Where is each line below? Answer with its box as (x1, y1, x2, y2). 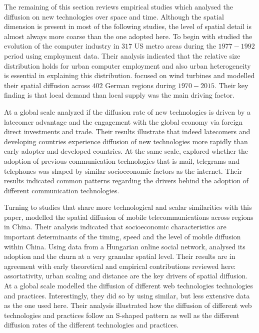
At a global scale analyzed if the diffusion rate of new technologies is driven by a (4, 106, 251, 117)
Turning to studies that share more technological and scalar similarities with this (4, 202, 252, 212)
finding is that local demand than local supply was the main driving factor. (4, 90, 234, 100)
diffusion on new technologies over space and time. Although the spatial (4, 11, 224, 22)
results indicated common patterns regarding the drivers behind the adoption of (4, 175, 249, 186)
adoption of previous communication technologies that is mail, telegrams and (4, 155, 239, 166)
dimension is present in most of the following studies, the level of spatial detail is (4, 21, 251, 32)
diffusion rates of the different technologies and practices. (4, 319, 179, 330)
